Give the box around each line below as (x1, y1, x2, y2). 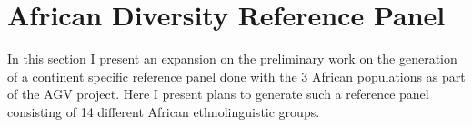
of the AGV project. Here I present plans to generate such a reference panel (7, 84, 429, 103)
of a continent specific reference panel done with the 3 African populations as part (7, 66, 466, 85)
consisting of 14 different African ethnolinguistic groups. (7, 102, 320, 121)
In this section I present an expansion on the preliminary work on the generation (7, 49, 457, 68)
